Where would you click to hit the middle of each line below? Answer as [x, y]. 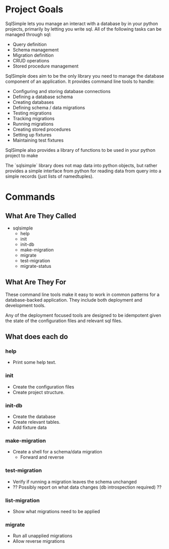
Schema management [36, 50]
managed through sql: [29, 34]
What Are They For [36, 282]
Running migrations [33, 124]
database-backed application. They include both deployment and [74, 300]
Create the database [34, 417]
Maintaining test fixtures [38, 140]
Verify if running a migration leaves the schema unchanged [75, 482]
